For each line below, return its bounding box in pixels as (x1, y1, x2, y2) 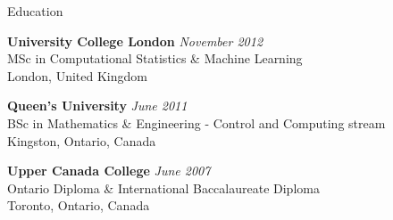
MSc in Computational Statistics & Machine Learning (7, 49, 303, 68)
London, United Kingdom (7, 66, 147, 85)
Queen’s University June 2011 (7, 96, 188, 115)
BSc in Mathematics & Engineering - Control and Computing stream (7, 113, 386, 132)
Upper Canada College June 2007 (7, 161, 211, 180)
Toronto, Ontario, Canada (7, 196, 150, 215)
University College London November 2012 (7, 31, 263, 50)
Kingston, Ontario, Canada (7, 131, 156, 150)
